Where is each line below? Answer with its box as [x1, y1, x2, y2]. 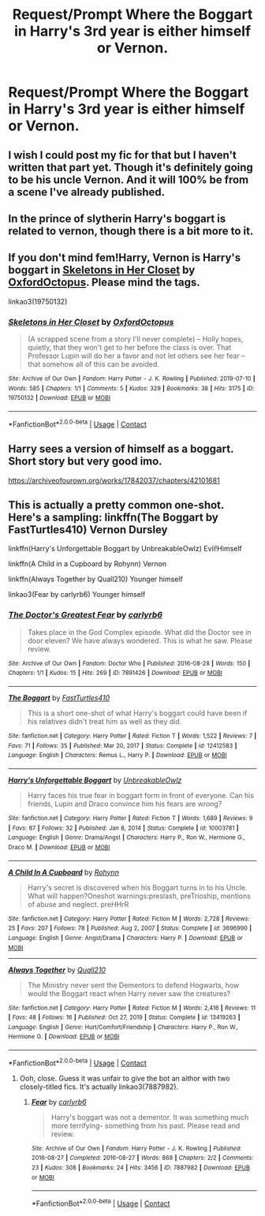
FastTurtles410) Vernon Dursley [8, 523, 168, 536]
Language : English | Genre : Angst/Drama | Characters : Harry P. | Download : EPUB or [8, 934, 243, 942]
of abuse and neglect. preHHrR [27, 899, 129, 908]
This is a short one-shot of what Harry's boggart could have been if [27, 708, 248, 718]
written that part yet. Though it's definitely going [8, 160, 254, 174]
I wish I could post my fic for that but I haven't [8, 148, 237, 162]
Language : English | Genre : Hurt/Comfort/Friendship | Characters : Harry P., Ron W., [8, 1023, 239, 1031]
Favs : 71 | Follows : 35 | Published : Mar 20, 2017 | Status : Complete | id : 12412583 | [8, 741, 237, 750]
